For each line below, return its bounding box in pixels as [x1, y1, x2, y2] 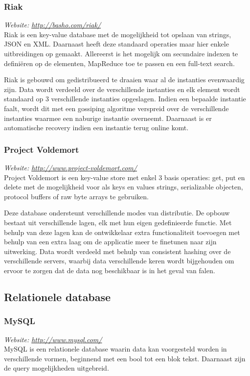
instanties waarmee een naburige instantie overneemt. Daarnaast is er [4, 113, 212, 123]
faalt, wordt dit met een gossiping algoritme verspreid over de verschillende [4, 103, 229, 113]
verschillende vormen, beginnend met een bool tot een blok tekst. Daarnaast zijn [4, 353, 246, 363]
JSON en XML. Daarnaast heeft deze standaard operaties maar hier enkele [4, 39, 229, 49]
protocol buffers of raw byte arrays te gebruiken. [4, 191, 149, 201]
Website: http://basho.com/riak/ [4, 20, 101, 30]
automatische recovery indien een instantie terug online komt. [4, 122, 189, 133]
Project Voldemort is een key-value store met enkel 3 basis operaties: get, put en [4, 172, 245, 182]
